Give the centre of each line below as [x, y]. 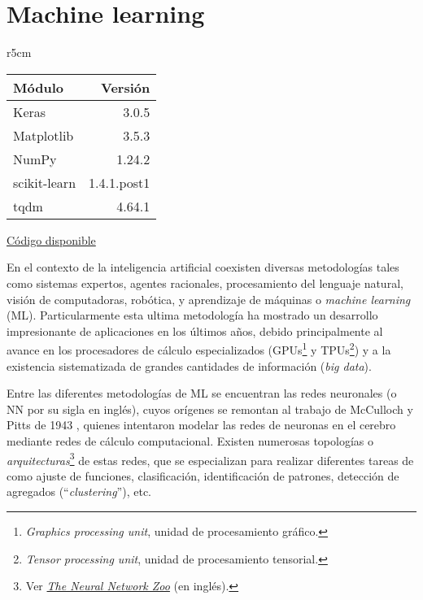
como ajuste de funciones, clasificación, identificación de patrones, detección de [203, 475]
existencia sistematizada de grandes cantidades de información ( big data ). [189, 365]
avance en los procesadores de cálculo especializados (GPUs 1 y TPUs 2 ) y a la [199, 348]
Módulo [38, 87]
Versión [126, 87]
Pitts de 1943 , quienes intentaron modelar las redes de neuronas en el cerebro [201, 425]
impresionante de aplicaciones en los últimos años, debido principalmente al [195, 330]
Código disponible [51, 239]
